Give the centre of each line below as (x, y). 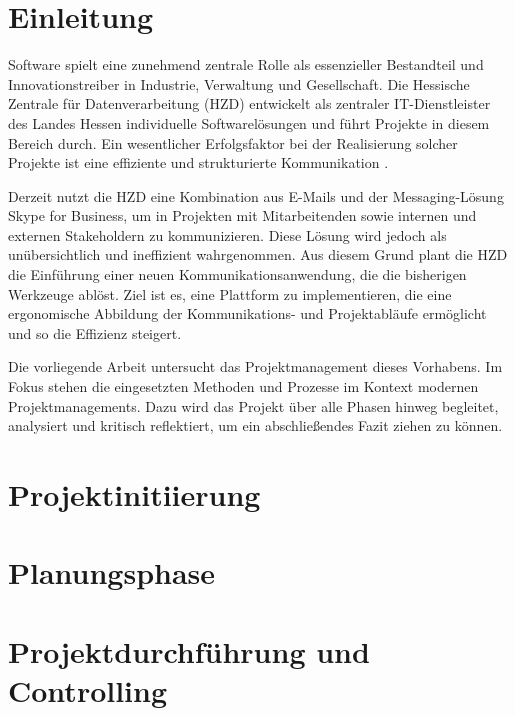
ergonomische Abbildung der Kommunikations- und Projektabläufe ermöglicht (247, 313)
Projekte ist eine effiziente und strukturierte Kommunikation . (198, 162)
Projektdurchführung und (189, 650)
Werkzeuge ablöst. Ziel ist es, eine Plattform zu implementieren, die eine (230, 293)
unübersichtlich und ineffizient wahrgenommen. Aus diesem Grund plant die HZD (258, 254)
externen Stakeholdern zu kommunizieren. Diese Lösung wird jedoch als (227, 234)
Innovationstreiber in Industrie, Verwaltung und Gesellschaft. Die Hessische (239, 83)
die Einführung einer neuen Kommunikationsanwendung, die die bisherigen (237, 274)
